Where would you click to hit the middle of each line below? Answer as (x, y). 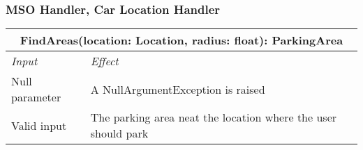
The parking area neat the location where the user (214, 117)
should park (119, 133)
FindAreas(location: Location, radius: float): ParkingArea (181, 40)
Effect (104, 61)
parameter (36, 97)
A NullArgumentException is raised (178, 89)
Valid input (39, 125)
